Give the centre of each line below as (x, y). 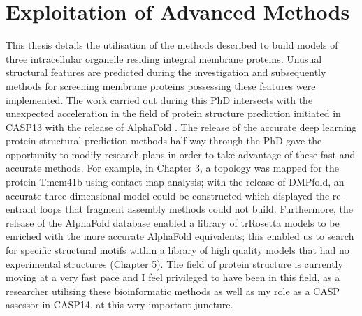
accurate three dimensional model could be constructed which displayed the (168, 195)
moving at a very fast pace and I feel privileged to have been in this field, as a (173, 277)
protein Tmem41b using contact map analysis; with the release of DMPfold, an (175, 182)
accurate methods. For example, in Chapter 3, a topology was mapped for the (172, 168)
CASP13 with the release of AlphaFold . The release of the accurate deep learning (181, 127)
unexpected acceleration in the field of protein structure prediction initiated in (173, 113)
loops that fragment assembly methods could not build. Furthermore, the (196, 209)
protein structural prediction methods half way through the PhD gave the (164, 141)
